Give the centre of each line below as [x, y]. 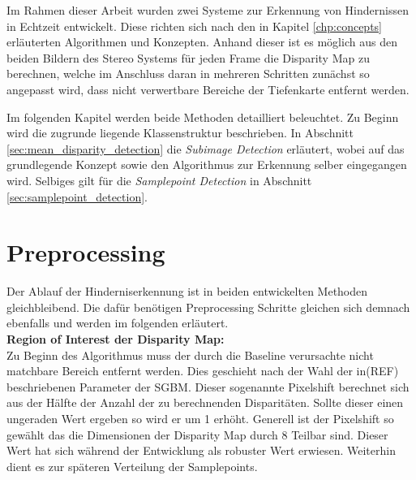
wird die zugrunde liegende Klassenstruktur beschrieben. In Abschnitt [180, 133]
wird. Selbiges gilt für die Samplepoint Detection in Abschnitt [159, 180]
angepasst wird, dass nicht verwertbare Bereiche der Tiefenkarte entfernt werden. [208, 89]
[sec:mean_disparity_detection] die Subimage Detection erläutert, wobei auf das [206, 148]
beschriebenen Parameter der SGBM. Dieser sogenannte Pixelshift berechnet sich [208, 386]
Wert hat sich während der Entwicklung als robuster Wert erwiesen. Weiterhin [201, 450]
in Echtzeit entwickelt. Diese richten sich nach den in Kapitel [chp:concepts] [195, 26]
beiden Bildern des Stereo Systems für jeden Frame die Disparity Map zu [188, 57]
